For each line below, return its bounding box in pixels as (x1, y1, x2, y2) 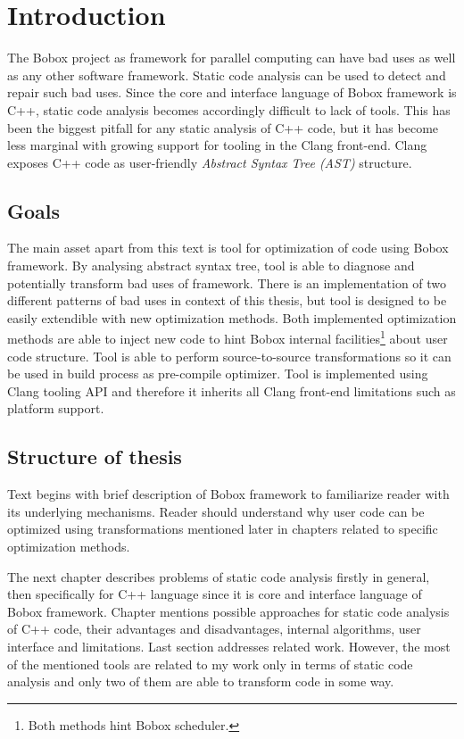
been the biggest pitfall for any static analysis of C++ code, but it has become (7, 118, 439, 137)
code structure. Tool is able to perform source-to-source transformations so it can (7, 346, 452, 365)
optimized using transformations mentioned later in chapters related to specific (7, 519, 438, 538)
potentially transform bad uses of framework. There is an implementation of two (7, 273, 447, 292)
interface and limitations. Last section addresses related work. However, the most (7, 637, 451, 656)
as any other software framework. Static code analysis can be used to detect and (7, 65, 446, 84)
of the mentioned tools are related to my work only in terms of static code (7, 654, 413, 673)
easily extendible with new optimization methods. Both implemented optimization (7, 308, 457, 327)
